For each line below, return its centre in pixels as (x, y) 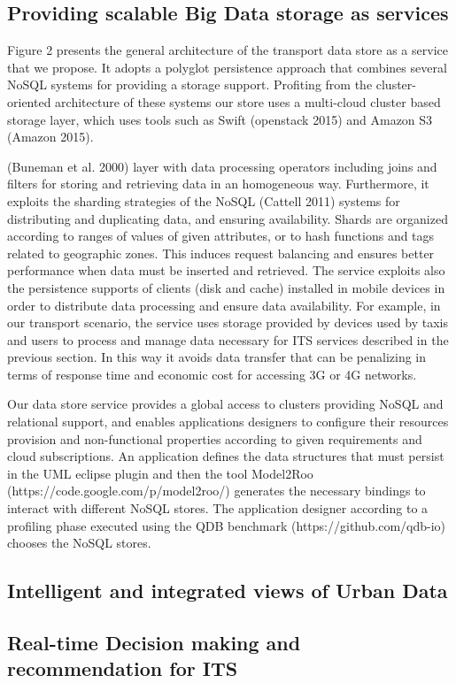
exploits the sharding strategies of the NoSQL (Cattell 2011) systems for (204, 200)
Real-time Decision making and (154, 642)
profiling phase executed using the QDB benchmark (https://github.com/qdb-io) (227, 525)
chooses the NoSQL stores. (79, 543)
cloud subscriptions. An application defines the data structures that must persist (226, 456)
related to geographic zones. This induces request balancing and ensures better (221, 253)
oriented (29, 101)
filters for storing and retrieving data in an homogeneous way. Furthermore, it (218, 184)
